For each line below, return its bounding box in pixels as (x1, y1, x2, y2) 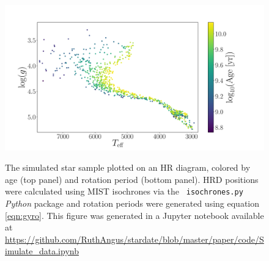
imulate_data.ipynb (5, 245, 79, 257)
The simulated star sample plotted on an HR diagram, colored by (5, 161, 251, 174)
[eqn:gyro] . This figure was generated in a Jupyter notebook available (5, 209, 264, 221)
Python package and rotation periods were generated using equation (5, 196, 259, 209)
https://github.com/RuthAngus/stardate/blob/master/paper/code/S (5, 232, 264, 245)
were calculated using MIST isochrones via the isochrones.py (5, 185, 243, 198)
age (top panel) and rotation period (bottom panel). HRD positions (5, 173, 259, 185)
